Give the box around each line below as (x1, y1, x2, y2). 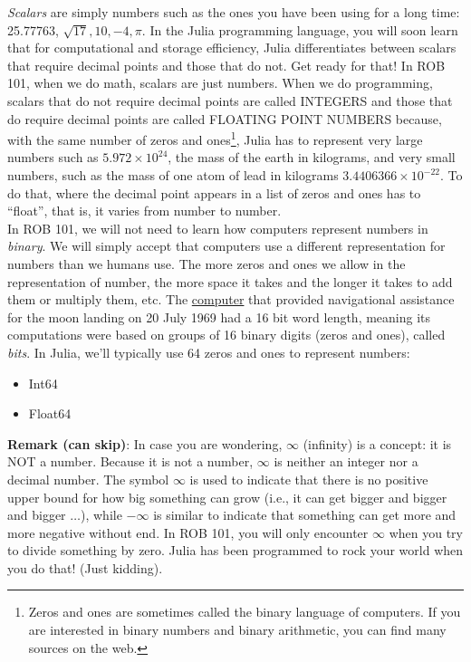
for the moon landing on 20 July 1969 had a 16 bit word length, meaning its (7, 307, 431, 326)
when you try (389, 523, 463, 542)
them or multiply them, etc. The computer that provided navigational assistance (7, 290, 455, 309)
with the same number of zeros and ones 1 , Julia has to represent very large (7, 128, 423, 149)
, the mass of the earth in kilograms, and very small (168, 148, 456, 167)
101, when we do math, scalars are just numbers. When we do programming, (7, 73, 433, 92)
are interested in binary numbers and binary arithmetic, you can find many (28, 620, 447, 639)
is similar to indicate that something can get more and (153, 505, 457, 524)
